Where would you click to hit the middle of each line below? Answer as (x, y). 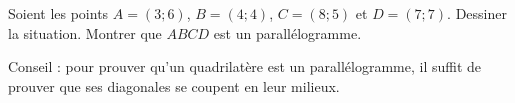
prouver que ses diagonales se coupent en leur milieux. (174, 85)
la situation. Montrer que (85, 32)
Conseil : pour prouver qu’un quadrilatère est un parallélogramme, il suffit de (245, 66)
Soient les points (58, 13)
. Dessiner (477, 13)
